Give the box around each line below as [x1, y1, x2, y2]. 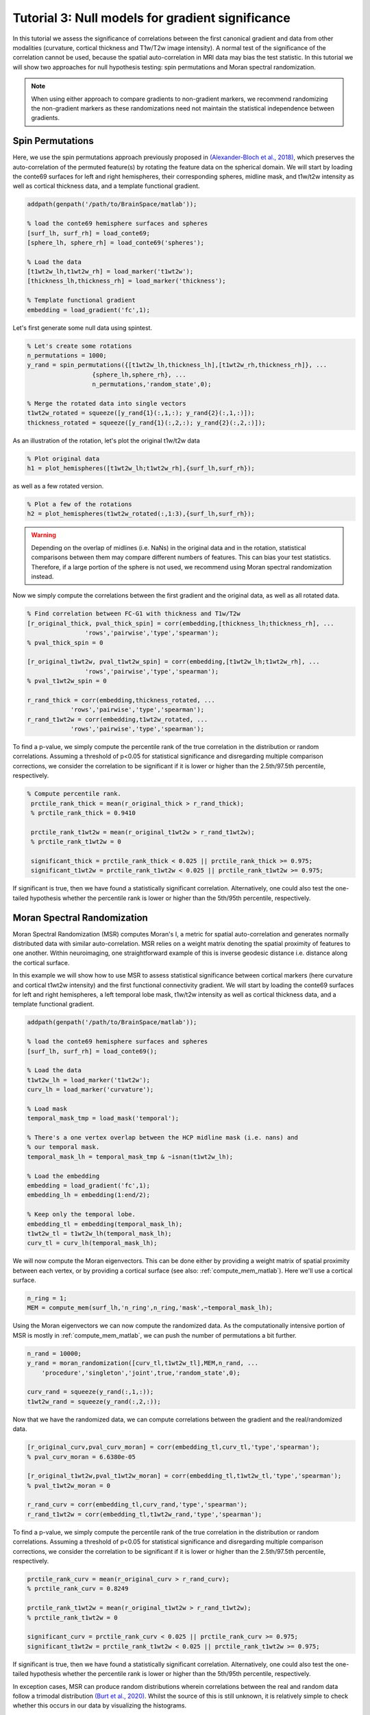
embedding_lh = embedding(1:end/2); [27, 1191, 151, 1199]
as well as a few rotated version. [12, 482, 104, 490]
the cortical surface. [12, 958, 70, 967]
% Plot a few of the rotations [27, 501, 133, 508]
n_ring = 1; [27, 1294, 68, 1303]
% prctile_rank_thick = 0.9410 [31, 809, 136, 816]
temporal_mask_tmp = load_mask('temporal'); [27, 1115, 180, 1122]
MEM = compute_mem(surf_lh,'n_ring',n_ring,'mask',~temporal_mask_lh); [27, 1304, 273, 1312]
